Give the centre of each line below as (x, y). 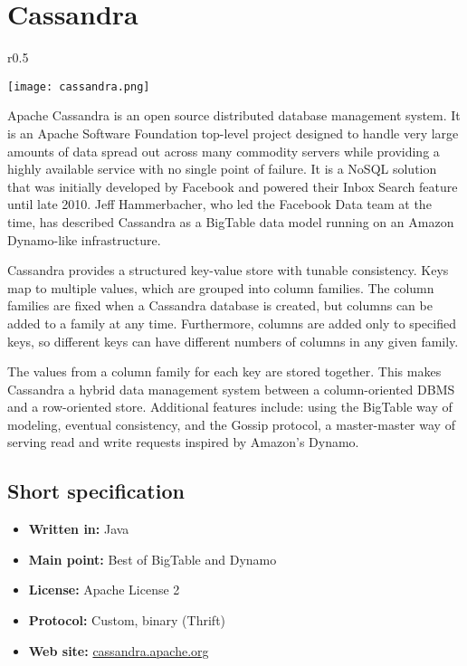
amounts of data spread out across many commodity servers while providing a (224, 151)
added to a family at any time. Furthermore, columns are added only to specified (232, 323)
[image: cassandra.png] (79, 86)
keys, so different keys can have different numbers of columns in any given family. (233, 341)
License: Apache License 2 (104, 590)
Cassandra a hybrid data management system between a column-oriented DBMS (231, 389)
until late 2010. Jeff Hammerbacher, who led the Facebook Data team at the (219, 204)
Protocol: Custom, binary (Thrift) (127, 620)
